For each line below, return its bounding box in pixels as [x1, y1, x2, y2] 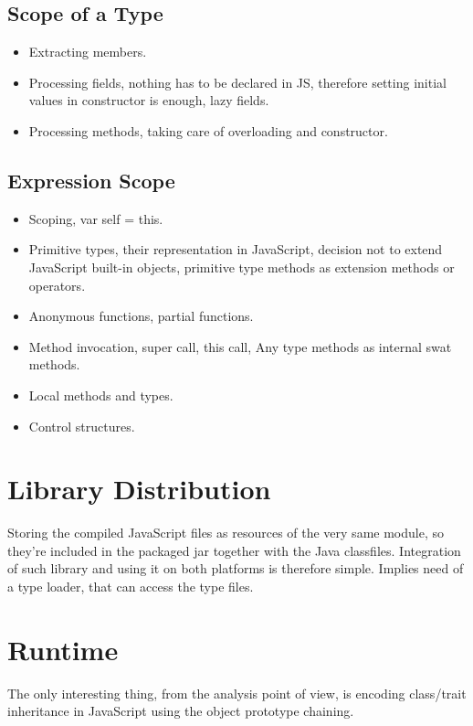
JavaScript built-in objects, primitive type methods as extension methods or [28, 257, 455, 276]
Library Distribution [7, 470, 271, 507]
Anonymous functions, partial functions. [28, 306, 254, 326]
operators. [28, 275, 86, 294]
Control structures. [28, 416, 135, 435]
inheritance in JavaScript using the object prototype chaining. [7, 701, 354, 721]
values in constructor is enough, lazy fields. [28, 91, 269, 110]
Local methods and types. [28, 385, 173, 404]
